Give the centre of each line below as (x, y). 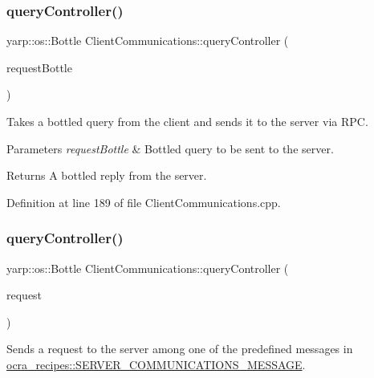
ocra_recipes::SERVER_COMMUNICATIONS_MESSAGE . (156, 364)
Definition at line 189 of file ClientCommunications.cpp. (144, 202)
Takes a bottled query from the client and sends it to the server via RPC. (187, 121)
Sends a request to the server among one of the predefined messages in (180, 349)
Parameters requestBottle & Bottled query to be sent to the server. (170, 148)
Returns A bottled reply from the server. (107, 175)
